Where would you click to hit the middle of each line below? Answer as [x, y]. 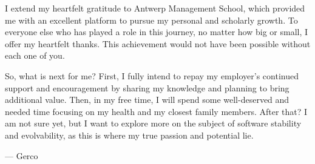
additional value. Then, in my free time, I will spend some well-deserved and [147, 100]
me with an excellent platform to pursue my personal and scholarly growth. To [151, 20]
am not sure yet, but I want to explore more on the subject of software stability [153, 123]
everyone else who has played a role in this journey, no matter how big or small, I [157, 32]
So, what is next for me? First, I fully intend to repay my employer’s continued [152, 75]
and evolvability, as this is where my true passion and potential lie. [129, 135]
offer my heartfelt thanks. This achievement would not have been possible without [158, 43]
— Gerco [22, 155]
